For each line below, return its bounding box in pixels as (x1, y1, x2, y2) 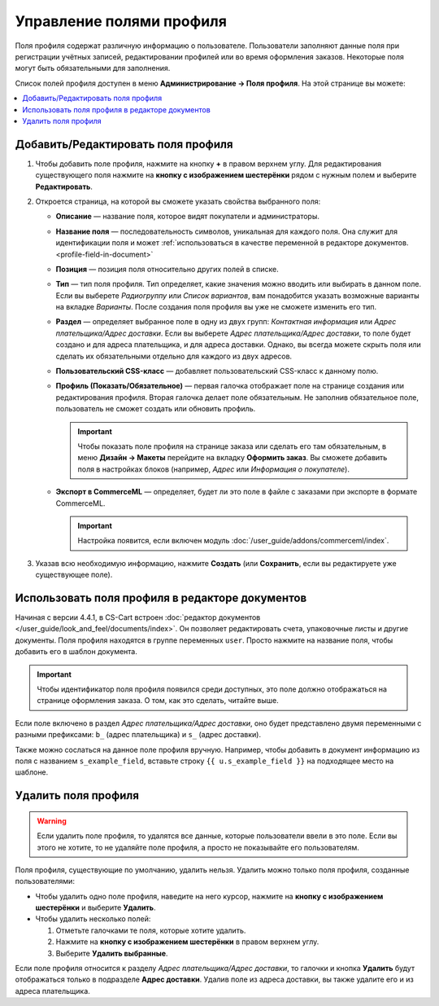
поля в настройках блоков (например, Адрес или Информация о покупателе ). (77, 464, 350, 474)
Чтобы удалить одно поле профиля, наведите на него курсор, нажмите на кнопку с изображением (35, 891, 384, 901)
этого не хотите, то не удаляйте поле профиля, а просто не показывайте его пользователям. (37, 842, 359, 852)
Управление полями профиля (15, 12, 228, 30)
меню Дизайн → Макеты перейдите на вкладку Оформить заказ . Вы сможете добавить (77, 453, 388, 463)
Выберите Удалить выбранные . (55, 948, 168, 958)
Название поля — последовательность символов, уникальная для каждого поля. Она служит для (55, 226, 398, 236)
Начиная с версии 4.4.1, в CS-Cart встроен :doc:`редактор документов (15, 613, 261, 622)
